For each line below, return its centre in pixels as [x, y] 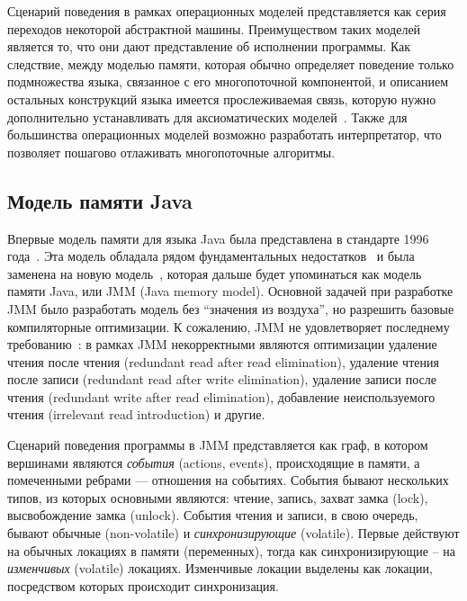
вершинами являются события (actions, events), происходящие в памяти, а [214, 462]
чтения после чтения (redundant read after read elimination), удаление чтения [223, 361]
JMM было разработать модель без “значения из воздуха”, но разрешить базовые [231, 308]
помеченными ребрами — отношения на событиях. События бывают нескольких [228, 480]
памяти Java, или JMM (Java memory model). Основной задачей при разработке [230, 291]
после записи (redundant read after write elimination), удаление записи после [222, 379]
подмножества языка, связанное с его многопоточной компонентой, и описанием [228, 81]
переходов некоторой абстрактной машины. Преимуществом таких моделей [214, 28]
